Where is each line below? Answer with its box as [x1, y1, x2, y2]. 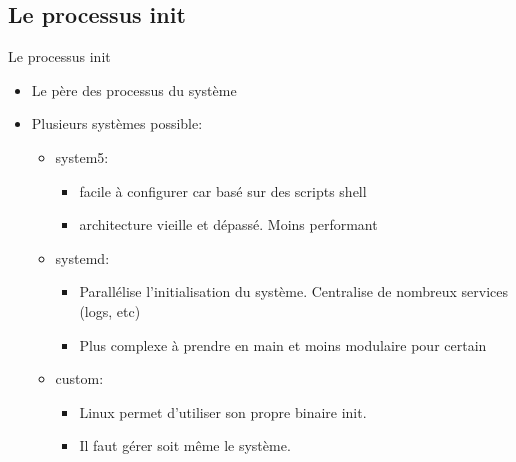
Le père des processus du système [31, 79, 237, 100]
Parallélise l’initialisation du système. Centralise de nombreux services [79, 281, 509, 302]
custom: [55, 368, 104, 389]
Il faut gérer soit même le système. [79, 435, 291, 456]
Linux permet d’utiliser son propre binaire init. [79, 401, 367, 422]
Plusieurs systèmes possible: [31, 113, 203, 134]
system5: [55, 146, 109, 167]
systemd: [55, 247, 110, 268]
